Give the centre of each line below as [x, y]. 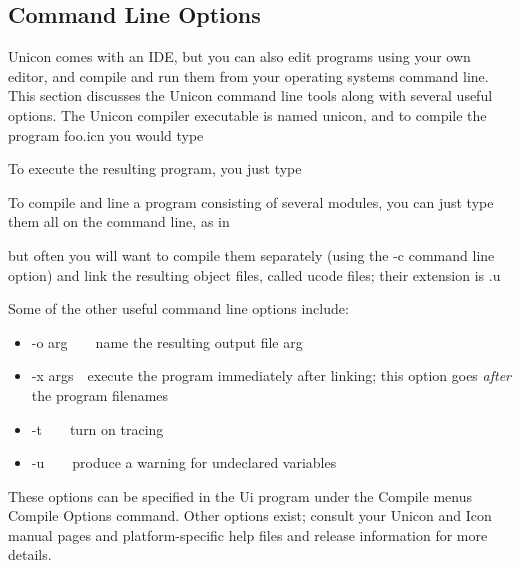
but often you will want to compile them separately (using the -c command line [251, 254]
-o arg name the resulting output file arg [167, 341]
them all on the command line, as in [119, 221]
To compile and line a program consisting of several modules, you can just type [251, 201]
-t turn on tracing [97, 428]
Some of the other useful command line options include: [178, 308]
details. [30, 554]
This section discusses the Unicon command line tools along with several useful [250, 95]
